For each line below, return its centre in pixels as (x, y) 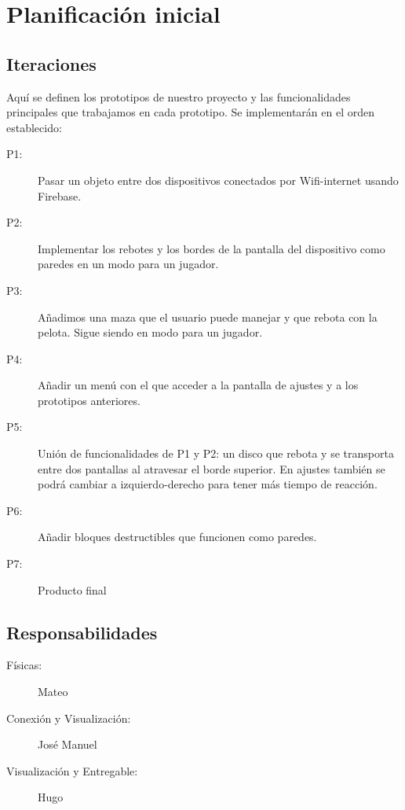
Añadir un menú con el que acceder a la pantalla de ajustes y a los (198, 385)
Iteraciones (51, 63)
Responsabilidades (82, 632)
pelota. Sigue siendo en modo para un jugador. (150, 332)
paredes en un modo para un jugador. (128, 264)
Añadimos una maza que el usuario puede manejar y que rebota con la (208, 317)
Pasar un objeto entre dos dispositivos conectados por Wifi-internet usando (218, 180)
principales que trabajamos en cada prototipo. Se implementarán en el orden (190, 112)
